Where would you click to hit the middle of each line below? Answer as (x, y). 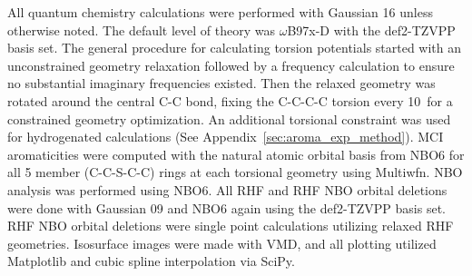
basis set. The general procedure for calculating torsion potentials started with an (235, 48)
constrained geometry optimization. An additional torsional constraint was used (229, 118)
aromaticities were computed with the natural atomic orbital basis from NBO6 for (236, 154)
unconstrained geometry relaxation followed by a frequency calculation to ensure (231, 65)
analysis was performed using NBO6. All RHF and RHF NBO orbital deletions (227, 189)
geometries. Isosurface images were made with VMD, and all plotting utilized (222, 243)
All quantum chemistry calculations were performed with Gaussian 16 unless (220, 12)
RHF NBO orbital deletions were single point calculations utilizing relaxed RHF (231, 226)
